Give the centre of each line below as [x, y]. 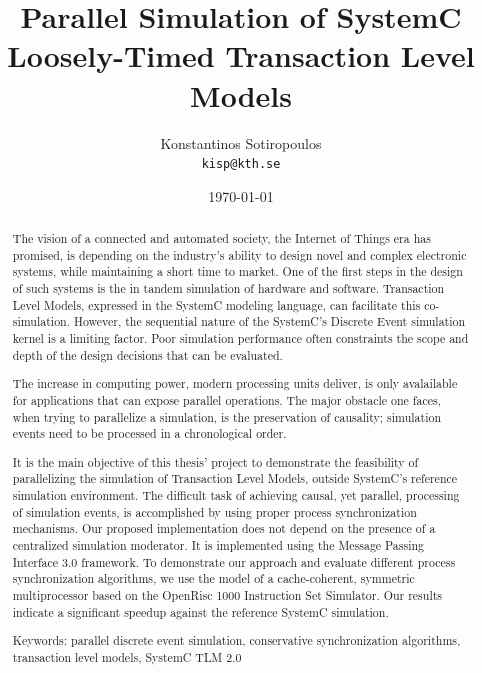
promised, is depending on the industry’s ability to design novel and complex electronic [239, 254]
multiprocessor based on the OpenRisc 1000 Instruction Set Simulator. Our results [227, 595]
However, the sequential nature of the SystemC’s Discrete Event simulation [269, 321]
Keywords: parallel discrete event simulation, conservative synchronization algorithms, [236, 640]
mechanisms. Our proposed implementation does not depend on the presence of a [224, 528]
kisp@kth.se [241, 164]
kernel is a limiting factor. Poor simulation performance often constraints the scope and [240, 338]
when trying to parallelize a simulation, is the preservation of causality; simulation [227, 416]
